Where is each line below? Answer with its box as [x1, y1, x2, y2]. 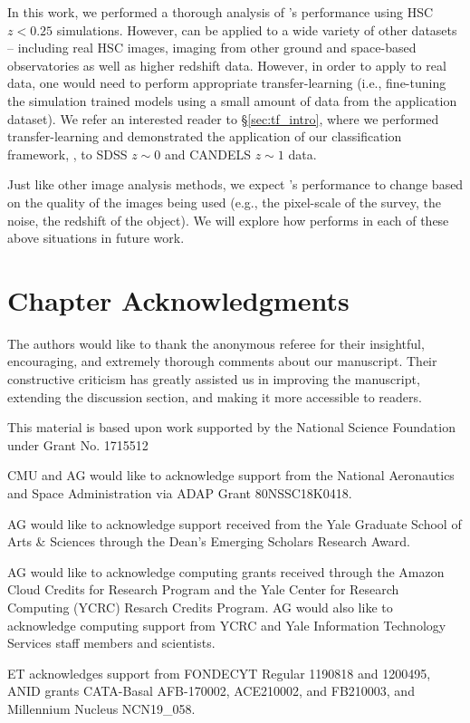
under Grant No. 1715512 [7, 435, 149, 454]
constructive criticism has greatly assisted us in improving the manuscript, [7, 370, 420, 389]
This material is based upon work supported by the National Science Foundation [7, 418, 456, 437]
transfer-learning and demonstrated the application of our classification [7, 127, 402, 146]
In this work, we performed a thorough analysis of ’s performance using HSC [7, 3, 434, 21]
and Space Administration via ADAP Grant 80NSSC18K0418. [7, 484, 352, 502]
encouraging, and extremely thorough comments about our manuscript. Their [7, 352, 437, 371]
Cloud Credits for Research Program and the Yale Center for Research [7, 580, 399, 599]
